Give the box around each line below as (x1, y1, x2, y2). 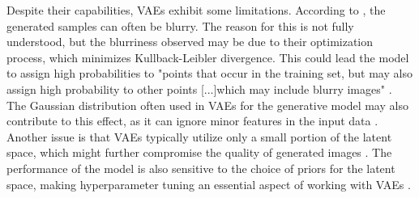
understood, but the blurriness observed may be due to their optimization (6, 33, 374, 50)
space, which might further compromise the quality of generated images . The (6, 144, 392, 161)
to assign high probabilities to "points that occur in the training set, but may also (6, 65, 413, 82)
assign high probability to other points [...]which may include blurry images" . (6, 80, 392, 97)
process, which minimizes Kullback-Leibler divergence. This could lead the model (6, 48, 409, 65)
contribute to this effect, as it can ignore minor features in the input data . (6, 112, 378, 129)
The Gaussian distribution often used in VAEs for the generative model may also (6, 96, 408, 113)
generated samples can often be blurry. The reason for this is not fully (6, 17, 354, 34)
